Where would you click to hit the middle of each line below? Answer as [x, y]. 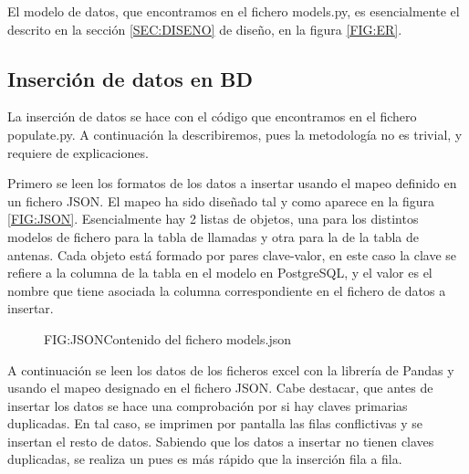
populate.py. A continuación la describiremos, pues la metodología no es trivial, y [235, 134]
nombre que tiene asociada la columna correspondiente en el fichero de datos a [227, 290]
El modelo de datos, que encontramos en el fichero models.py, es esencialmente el [234, 11]
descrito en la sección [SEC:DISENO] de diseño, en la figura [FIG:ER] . [205, 29]
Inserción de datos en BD [130, 78]
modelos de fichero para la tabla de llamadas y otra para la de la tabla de [214, 236]
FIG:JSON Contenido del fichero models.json [167, 338]
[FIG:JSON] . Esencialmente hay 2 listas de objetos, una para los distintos [213, 219]
